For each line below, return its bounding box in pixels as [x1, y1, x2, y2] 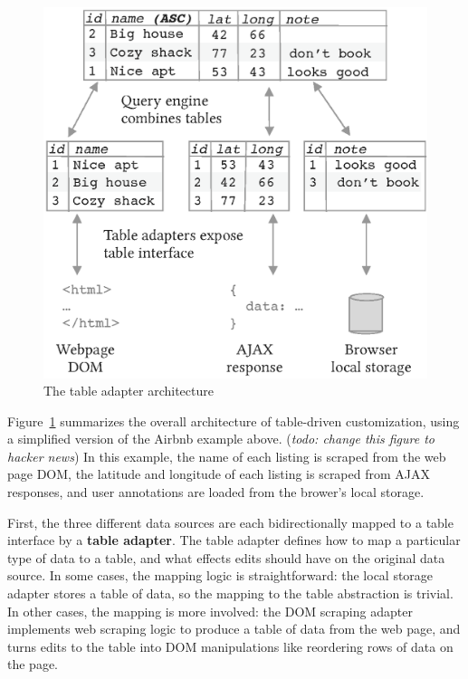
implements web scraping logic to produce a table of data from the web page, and [7, 619, 461, 638]
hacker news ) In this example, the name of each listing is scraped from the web [7, 446, 446, 465]
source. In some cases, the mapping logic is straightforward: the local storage [7, 566, 434, 585]
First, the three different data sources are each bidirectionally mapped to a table [7, 512, 454, 531]
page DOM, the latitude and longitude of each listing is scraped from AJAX [7, 464, 430, 483]
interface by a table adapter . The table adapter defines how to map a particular [7, 531, 461, 550]
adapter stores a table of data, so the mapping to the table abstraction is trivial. [7, 584, 454, 603]
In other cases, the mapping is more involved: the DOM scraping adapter [7, 601, 413, 620]
